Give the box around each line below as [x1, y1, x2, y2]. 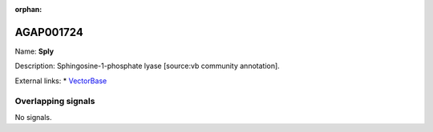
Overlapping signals [14, 96, 95, 107]
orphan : [14, 5, 42, 14]
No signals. [14, 112, 52, 122]
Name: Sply [14, 46, 55, 56]
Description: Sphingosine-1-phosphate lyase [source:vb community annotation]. [14, 61, 280, 71]
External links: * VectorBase [14, 76, 107, 86]
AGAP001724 [14, 25, 83, 39]
